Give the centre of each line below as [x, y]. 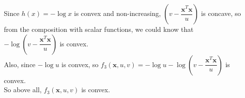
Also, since [20, 64]
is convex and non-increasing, [118, 13]
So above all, [23, 90]
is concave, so [221, 13]
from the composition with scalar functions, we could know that [99, 29]
